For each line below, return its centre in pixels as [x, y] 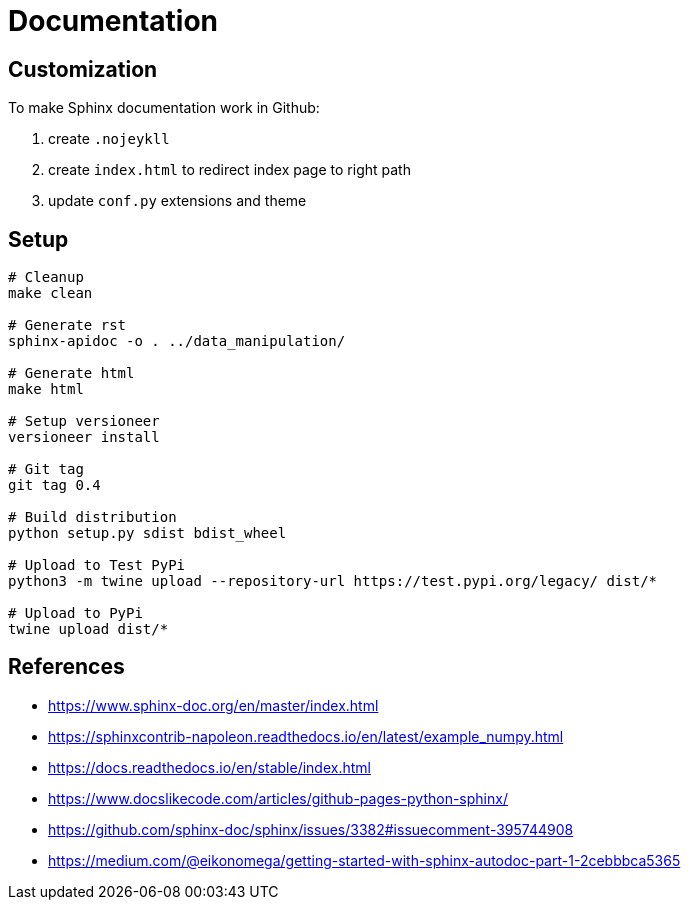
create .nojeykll [109, 139]
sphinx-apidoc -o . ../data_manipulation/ [177, 341]
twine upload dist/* [88, 629]
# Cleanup [46, 277]
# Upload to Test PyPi [97, 565]
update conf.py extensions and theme [177, 201]
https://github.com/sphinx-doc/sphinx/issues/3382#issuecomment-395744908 [311, 829]
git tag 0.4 [54, 485]
